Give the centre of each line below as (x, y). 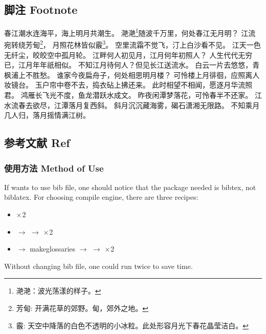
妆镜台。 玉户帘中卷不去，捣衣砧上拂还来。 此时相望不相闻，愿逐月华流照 (128, 85)
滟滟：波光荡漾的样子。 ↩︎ (59, 291)
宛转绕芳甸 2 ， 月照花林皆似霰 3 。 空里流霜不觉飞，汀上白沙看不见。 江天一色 (132, 44)
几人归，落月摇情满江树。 (47, 115)
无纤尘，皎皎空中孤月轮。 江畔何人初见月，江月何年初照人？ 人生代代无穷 (128, 55)
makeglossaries (53, 249)
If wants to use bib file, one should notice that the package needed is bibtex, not (130, 187)
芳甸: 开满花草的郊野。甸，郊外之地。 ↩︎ (82, 308)
